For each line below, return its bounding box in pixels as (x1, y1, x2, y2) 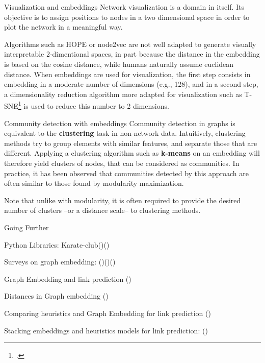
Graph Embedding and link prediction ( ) (4, 273, 131, 284)
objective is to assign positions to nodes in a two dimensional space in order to (4, 11, 250, 22)
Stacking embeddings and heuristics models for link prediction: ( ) (4, 325, 208, 335)
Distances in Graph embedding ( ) (4, 291, 109, 301)
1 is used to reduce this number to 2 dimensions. (18, 99, 169, 111)
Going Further (4, 222, 49, 232)
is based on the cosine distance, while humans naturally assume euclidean (4, 58, 234, 69)
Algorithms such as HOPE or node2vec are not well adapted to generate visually (4, 38, 256, 49)
